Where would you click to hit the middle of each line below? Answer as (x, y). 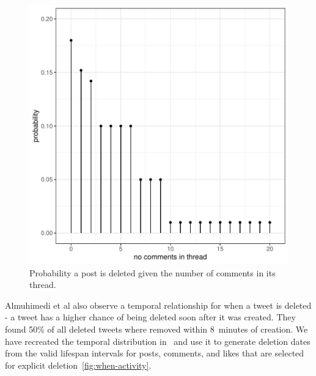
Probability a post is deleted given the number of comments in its (152, 272)
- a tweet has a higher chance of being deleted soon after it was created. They (150, 317)
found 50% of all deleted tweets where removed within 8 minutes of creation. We (156, 329)
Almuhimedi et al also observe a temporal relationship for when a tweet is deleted (158, 305)
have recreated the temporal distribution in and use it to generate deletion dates (158, 341)
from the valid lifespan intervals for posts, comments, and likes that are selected (155, 353)
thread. (43, 285)
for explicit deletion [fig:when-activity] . (78, 365)
